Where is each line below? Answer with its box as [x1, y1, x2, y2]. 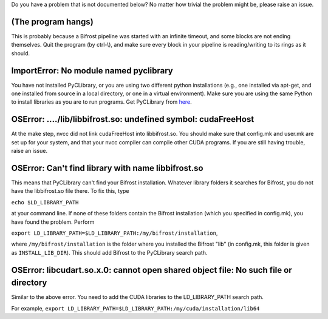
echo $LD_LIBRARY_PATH [11, 199, 79, 206]
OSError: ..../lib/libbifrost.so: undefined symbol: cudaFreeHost [11, 114, 255, 124]
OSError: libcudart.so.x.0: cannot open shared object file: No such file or [11, 264, 292, 275]
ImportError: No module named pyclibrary [11, 65, 173, 76]
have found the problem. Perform [11, 218, 95, 226]
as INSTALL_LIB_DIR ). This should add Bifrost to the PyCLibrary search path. [11, 249, 208, 256]
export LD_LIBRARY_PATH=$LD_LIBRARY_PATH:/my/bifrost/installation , [11, 229, 218, 237]
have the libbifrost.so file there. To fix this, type [11, 187, 129, 195]
